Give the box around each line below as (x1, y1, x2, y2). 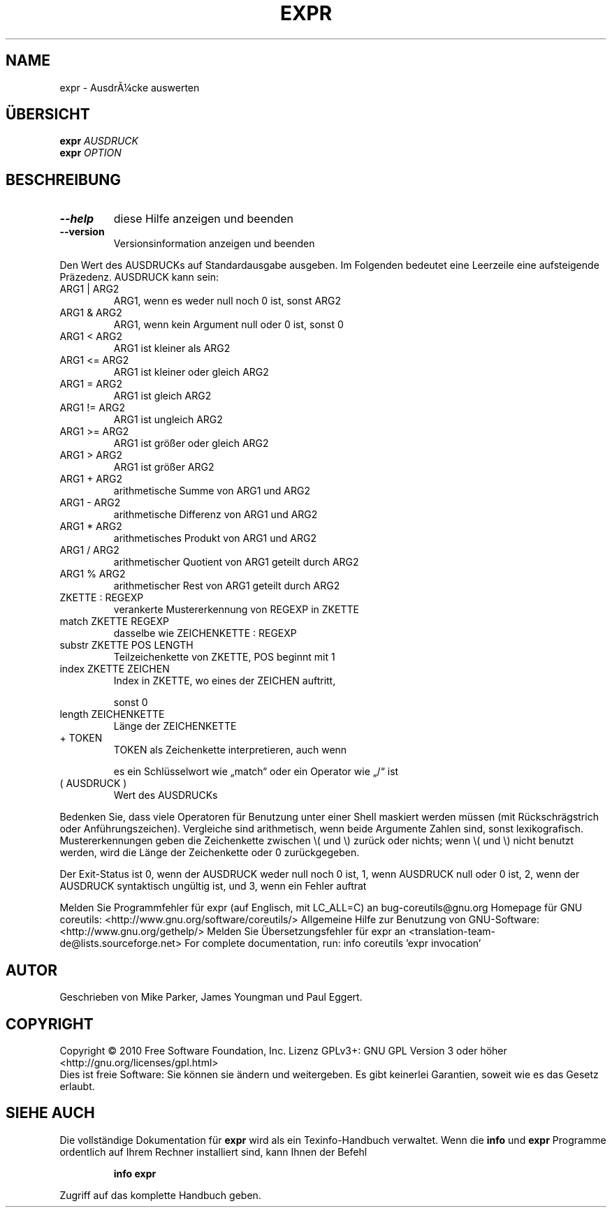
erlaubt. (59, 1080, 95, 1092)
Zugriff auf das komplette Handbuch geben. (59, 1189, 261, 1201)
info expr (113, 1167, 156, 1179)
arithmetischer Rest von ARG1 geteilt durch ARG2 (113, 580, 340, 592)
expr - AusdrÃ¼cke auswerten (59, 81, 200, 94)
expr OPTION (59, 147, 122, 159)
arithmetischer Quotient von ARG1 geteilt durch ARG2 (113, 556, 359, 568)
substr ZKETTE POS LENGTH (59, 639, 194, 652)
